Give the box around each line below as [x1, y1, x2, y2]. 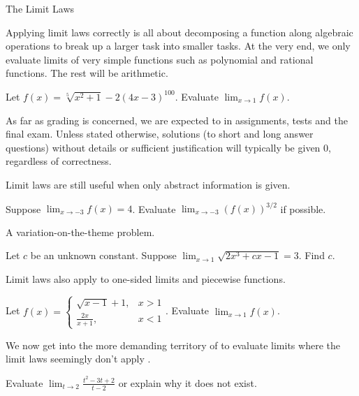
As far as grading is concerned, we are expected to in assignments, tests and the [6, 112, 348, 127]
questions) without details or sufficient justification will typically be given [6, 140, 321, 154]
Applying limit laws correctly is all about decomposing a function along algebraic [6, 24, 353, 39]
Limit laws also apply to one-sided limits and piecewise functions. [6, 271, 286, 286]
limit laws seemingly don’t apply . [6, 351, 151, 366]
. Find [298, 248, 325, 263]
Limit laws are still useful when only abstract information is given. [6, 177, 291, 191]
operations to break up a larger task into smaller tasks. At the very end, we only [6, 38, 351, 53]
